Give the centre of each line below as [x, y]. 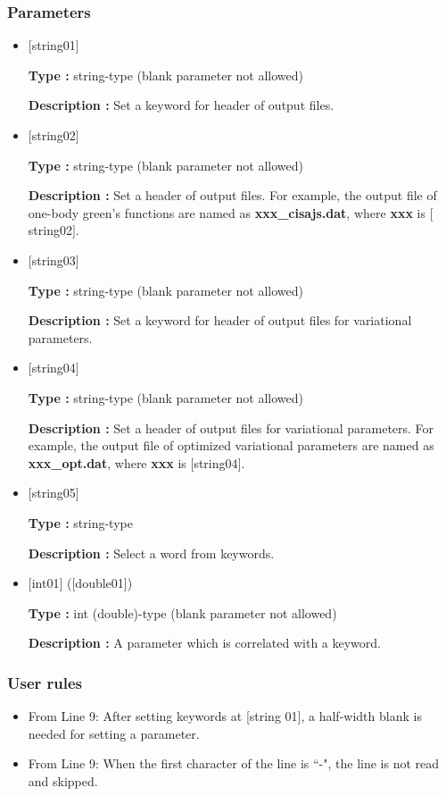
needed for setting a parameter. [114, 733]
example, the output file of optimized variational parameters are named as [231, 445]
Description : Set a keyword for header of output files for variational [220, 320]
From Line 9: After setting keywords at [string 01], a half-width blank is [225, 716]
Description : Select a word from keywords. [151, 553]
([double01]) [100, 583]
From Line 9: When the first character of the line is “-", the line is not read [234, 763]
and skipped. [63, 780]
